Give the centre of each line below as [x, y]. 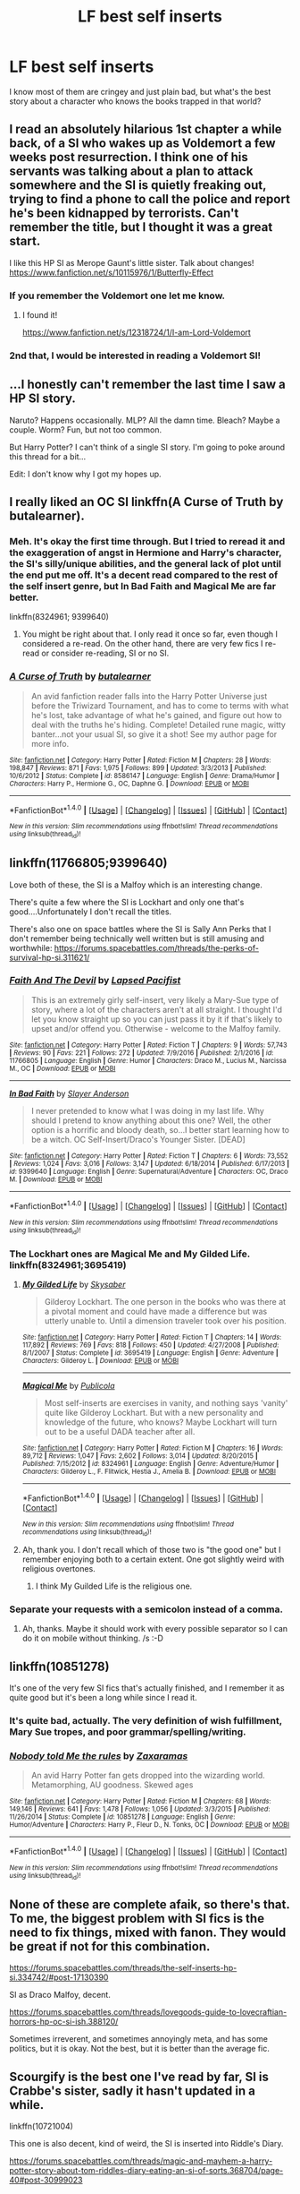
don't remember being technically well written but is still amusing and [137, 938]
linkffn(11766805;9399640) [88, 863]
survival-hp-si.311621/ [50, 957]
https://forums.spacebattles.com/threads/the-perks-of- [156, 947]
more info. [50, 743]
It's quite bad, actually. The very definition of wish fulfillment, [146, 1721]
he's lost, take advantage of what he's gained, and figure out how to [157, 715]
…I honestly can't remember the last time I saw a [147, 385]
